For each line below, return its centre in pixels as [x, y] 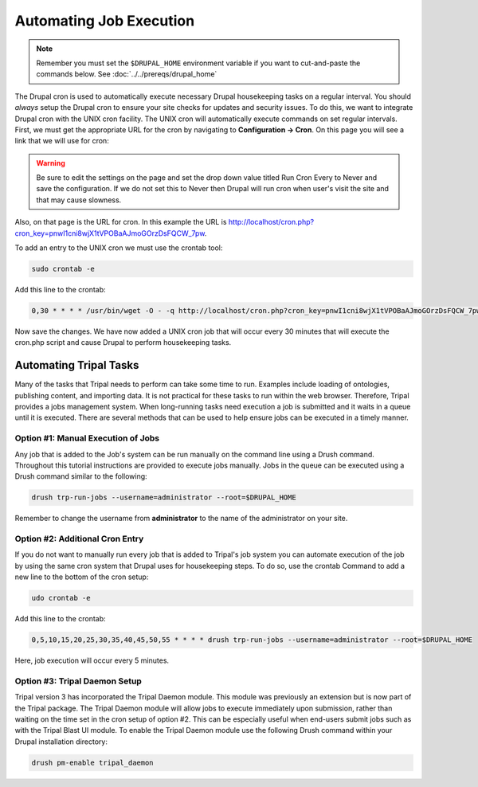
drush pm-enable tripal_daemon [93, 762]
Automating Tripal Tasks [77, 365]
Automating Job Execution [105, 21]
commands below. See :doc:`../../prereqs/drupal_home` [127, 74]
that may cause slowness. [79, 200]
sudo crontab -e [63, 269]
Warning [51, 162]
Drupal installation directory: [61, 742]
